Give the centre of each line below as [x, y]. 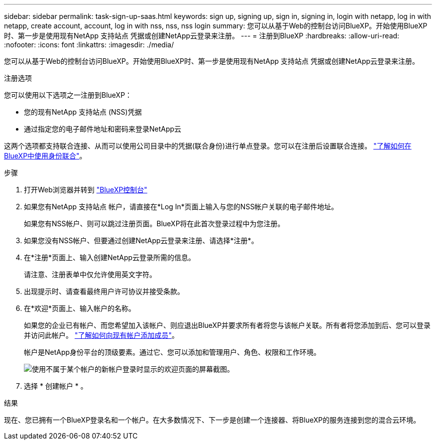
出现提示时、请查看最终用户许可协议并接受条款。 [104, 291]
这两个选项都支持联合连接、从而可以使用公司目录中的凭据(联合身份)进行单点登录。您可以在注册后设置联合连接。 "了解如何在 [208, 146]
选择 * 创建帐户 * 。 [56, 386]
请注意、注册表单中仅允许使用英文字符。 [90, 274]
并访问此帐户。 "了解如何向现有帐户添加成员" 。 [101, 335]
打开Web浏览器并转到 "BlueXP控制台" [86, 190]
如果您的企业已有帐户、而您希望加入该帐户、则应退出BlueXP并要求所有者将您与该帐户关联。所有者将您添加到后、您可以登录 [227, 325]
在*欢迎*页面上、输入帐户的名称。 [80, 308]
